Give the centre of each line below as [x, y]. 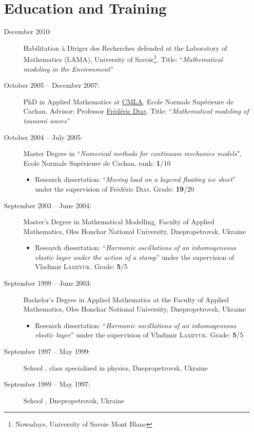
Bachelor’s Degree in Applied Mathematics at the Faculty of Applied [126, 299]
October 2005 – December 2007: [52, 85]
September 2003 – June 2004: [48, 205]
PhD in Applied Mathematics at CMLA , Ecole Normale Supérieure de [128, 101]
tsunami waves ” [47, 120]
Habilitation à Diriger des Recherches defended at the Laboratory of [125, 48]
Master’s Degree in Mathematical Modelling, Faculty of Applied [119, 222]
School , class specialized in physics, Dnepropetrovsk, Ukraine [116, 367]
